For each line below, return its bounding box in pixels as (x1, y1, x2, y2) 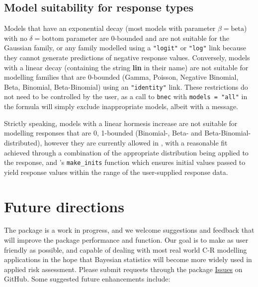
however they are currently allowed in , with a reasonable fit (44, 137, 228, 147)
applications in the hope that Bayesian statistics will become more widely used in (4, 254, 252, 265)
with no (4, 32, 27, 43)
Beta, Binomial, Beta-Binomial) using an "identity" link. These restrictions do (4, 81, 248, 92)
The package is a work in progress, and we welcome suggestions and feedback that (4, 225, 255, 235)
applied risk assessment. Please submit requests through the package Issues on (4, 264, 243, 274)
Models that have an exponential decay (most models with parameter (4, 23, 216, 33)
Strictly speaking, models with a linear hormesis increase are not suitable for (4, 118, 238, 128)
